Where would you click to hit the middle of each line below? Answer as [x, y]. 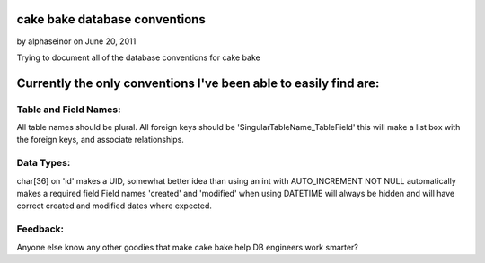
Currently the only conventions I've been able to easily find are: [198, 83]
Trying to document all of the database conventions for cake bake [138, 57]
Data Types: [44, 163]
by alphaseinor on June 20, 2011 [76, 41]
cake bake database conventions [111, 19]
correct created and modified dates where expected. [115, 206]
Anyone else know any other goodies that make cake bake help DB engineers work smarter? [188, 247]
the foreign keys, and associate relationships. [100, 140]
